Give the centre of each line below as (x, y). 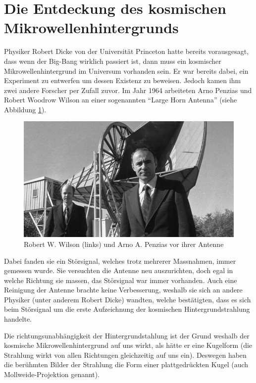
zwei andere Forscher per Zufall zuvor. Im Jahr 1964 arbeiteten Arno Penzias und (128, 90)
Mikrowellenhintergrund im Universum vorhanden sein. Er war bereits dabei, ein (126, 71)
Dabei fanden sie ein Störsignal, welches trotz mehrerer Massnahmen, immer (120, 261)
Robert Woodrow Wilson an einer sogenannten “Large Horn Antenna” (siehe (121, 100)
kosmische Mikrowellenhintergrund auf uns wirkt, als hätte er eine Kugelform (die (128, 345)
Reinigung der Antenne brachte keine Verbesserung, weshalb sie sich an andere (123, 290)
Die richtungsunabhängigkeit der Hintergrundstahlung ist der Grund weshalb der (127, 335)
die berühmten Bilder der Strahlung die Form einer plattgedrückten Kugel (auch (126, 364)
